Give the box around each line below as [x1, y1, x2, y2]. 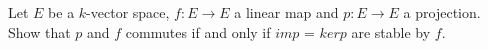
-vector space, [86, 2, 170, 22]
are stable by [351, 21, 431, 42]
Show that [8, 21, 71, 42]
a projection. [403, 2, 481, 22]
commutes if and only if [125, 21, 271, 42]
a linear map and [234, 2, 339, 22]
